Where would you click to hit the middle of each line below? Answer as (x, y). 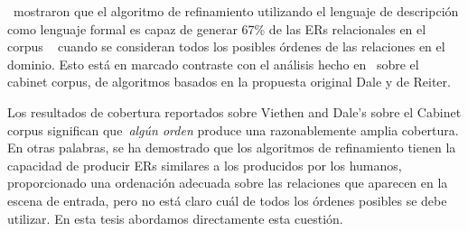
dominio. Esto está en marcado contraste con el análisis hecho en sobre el (213, 64)
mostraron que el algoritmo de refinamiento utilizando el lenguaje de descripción (236, 11)
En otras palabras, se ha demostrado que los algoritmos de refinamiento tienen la (232, 148)
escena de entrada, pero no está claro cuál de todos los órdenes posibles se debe (227, 200)
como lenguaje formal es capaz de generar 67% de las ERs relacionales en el (217, 28)
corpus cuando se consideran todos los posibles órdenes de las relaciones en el (226, 46)
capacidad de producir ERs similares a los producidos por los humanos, (205, 165)
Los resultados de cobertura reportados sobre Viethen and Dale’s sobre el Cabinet (234, 111)
